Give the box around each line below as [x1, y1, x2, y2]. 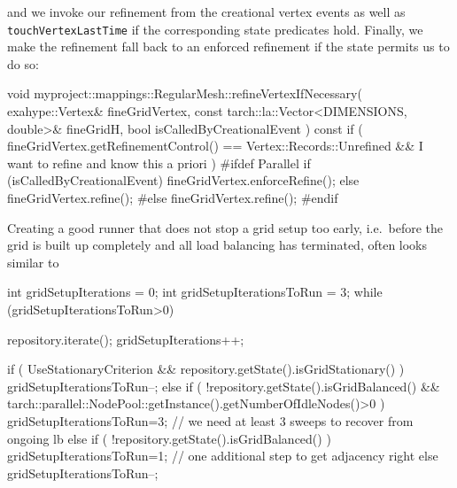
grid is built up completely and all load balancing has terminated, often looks [7, 236, 428, 254]
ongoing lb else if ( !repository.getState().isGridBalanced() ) [7, 429, 331, 447]
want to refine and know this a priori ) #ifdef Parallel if [7, 153, 311, 172]
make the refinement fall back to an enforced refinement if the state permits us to [7, 37, 450, 56]
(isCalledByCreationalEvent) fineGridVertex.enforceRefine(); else [7, 171, 360, 190]
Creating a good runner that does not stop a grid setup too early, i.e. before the [7, 218, 444, 236]
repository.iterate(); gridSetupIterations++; [7, 329, 244, 348]
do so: [7, 54, 39, 73]
